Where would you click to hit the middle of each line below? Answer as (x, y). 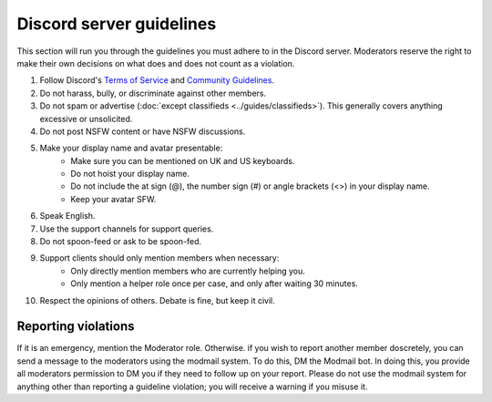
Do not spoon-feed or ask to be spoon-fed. (121, 242)
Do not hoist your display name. (130, 174)
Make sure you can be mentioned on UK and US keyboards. (183, 160)
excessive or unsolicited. (86, 119)
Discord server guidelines (117, 24)
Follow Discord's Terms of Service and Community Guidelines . (157, 80)
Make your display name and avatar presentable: (131, 148)
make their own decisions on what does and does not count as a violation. (156, 63)
